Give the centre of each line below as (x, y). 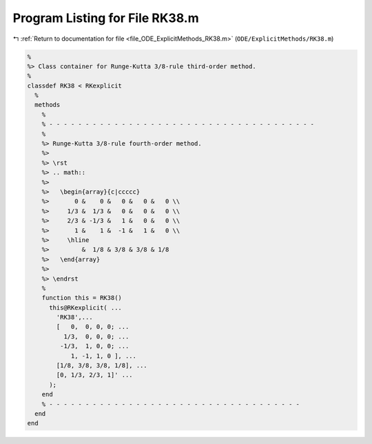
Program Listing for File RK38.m (106, 18)
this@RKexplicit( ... (85, 307)
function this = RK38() (82, 298)
